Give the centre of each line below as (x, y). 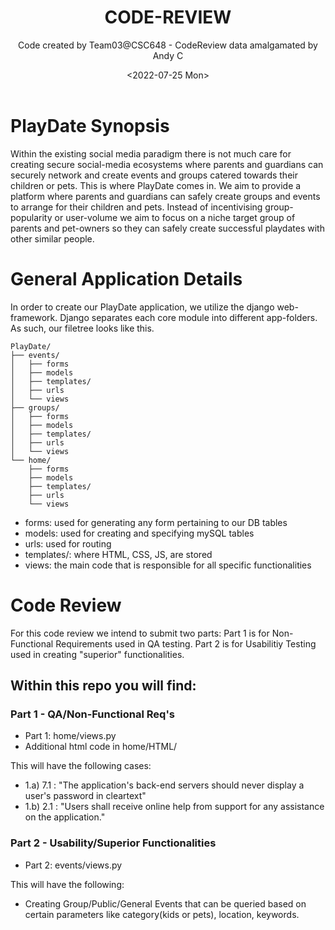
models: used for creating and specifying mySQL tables (139, 533)
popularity (31, 217)
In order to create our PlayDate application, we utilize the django (142, 307)
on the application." (65, 817)
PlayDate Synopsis (90, 125)
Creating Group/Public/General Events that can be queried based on (165, 903)
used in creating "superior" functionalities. (97, 654)
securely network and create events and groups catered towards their (154, 175)
